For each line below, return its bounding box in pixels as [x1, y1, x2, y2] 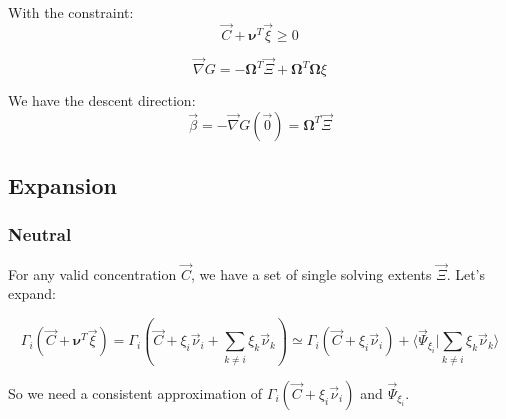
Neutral [8, 222, 72, 247]
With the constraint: [8, 2, 134, 22]
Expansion [8, 170, 117, 201]
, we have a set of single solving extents [190, 263, 432, 284]
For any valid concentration [8, 263, 177, 284]
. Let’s [446, 263, 486, 284]
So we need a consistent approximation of [8, 382, 263, 403]
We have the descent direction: [8, 90, 196, 111]
